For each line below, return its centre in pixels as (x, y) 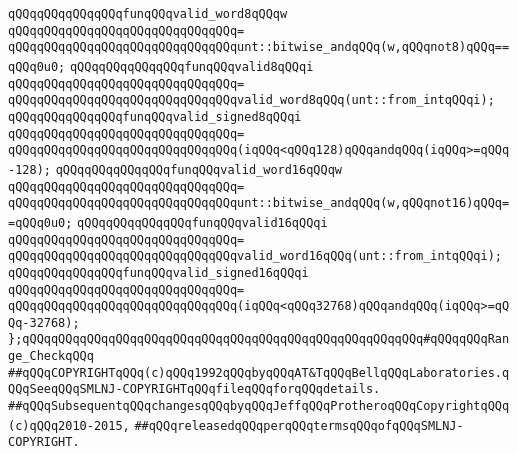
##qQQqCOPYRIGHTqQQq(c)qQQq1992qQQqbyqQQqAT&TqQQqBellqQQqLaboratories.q (259, 372)
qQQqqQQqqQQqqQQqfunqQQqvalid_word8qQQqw (148, 14)
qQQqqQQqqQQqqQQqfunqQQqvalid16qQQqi (202, 222)
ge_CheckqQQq (51, 356)
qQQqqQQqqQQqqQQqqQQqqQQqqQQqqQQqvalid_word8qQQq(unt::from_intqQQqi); (251, 100)
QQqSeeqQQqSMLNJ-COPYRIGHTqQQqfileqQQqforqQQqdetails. (194, 389)
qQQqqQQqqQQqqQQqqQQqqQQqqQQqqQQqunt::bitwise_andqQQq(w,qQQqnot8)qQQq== (259, 47)
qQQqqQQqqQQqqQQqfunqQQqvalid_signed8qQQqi (155, 116)
